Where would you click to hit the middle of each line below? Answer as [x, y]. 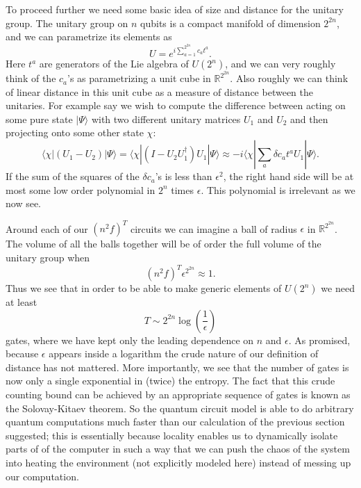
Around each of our [47, 228]
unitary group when [48, 257]
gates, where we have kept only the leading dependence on [130, 340]
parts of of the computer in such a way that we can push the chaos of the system [178, 449]
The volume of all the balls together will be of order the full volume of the [163, 244]
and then [309, 119]
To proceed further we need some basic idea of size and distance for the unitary [175, 9]
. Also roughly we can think [289, 78]
